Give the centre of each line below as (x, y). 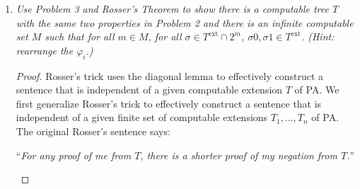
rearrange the (45, 50)
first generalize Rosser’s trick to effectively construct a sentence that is (169, 103)
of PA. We (317, 90)
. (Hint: (318, 36)
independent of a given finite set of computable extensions (142, 117)
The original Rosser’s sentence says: (93, 131)
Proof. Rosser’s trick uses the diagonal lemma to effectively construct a (170, 75)
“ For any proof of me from (74, 155)
